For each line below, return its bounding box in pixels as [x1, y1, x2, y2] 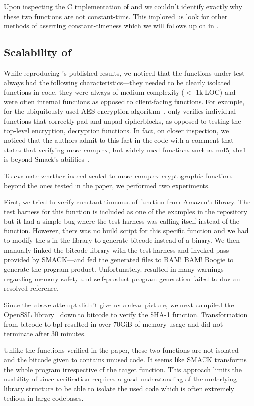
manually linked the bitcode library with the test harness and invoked [4, 245, 214, 255]
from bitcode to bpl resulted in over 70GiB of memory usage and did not [4, 319, 223, 329]
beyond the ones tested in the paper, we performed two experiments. [4, 180, 210, 190]
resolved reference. [4, 283, 59, 293]
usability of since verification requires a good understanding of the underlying [4, 374, 237, 384]
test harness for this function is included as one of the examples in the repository [4, 206, 248, 216]
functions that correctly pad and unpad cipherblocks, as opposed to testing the [4, 115, 241, 126]
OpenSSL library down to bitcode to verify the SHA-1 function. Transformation [4, 309, 248, 319]
